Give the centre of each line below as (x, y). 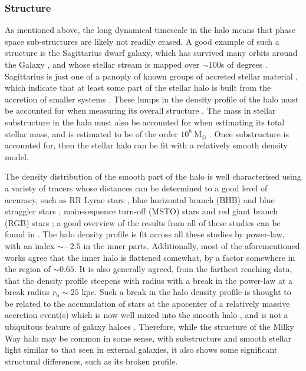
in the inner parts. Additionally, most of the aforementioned (192, 245)
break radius (27, 292)
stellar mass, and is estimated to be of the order (91, 133)
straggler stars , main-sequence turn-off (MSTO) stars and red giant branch (142, 211)
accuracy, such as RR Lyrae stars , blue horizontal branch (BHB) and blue (140, 199)
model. (17, 156)
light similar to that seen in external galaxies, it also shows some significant (141, 350)
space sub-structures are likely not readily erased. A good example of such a (142, 41)
